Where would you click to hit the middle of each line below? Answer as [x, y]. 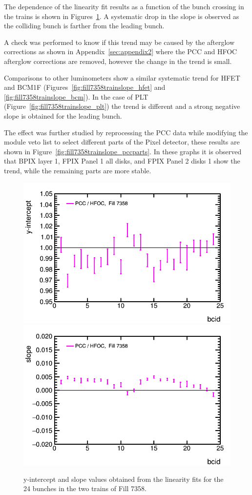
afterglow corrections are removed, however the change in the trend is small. [118, 61]
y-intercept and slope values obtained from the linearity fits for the [124, 479]
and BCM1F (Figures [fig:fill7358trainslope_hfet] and [85, 87]
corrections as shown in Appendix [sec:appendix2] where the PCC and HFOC [121, 52]
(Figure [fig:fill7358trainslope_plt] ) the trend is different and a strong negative [122, 106]
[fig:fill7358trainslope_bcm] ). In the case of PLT [76, 96]
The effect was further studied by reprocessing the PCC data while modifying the [126, 132]
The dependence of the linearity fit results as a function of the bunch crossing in [124, 6]
